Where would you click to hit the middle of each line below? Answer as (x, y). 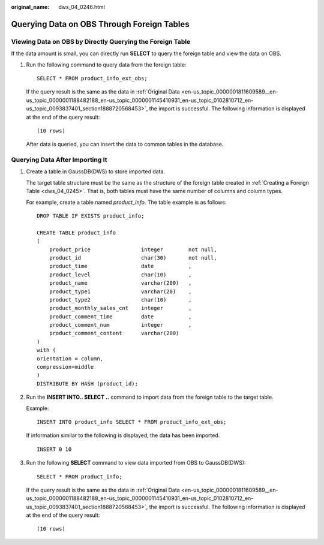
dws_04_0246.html (82, 7)
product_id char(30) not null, (133, 258)
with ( (46, 350)
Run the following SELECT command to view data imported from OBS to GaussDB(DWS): (136, 463)
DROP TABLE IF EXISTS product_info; (91, 216)
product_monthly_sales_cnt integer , (120, 308)
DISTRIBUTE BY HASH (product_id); (87, 383)
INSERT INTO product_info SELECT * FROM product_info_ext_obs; (132, 422)
